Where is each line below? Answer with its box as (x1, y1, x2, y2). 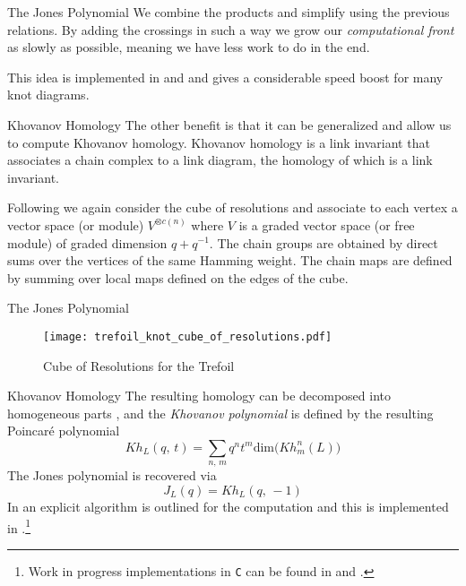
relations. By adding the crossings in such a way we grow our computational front (7, 20, 454, 39)
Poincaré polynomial (7, 421, 120, 440)
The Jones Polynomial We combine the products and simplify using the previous (7, 3, 450, 21)
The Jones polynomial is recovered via (7, 466, 217, 485)
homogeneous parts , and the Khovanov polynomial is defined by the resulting (7, 403, 434, 422)
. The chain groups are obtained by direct (209, 233, 438, 252)
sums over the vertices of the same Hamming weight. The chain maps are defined (7, 251, 453, 270)
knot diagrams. (7, 85, 90, 104)
